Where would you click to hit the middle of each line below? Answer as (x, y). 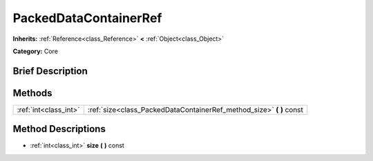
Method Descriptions (59, 129)
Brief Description (50, 71)
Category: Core (36, 51)
